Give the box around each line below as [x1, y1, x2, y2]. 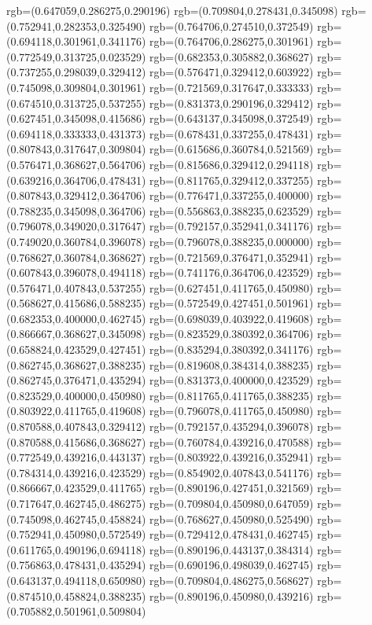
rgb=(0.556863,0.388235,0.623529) [149, 202, 314, 219]
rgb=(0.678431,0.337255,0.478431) [149, 125, 314, 142]
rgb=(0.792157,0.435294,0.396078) [149, 418, 314, 435]
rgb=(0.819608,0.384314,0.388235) [149, 356, 314, 373]
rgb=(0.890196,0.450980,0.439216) [149, 587, 314, 604]
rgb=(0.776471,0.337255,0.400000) [149, 187, 314, 204]
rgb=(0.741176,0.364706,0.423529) [149, 264, 314, 281]
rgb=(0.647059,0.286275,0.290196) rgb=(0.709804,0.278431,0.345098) [6, 2, 338, 18]
